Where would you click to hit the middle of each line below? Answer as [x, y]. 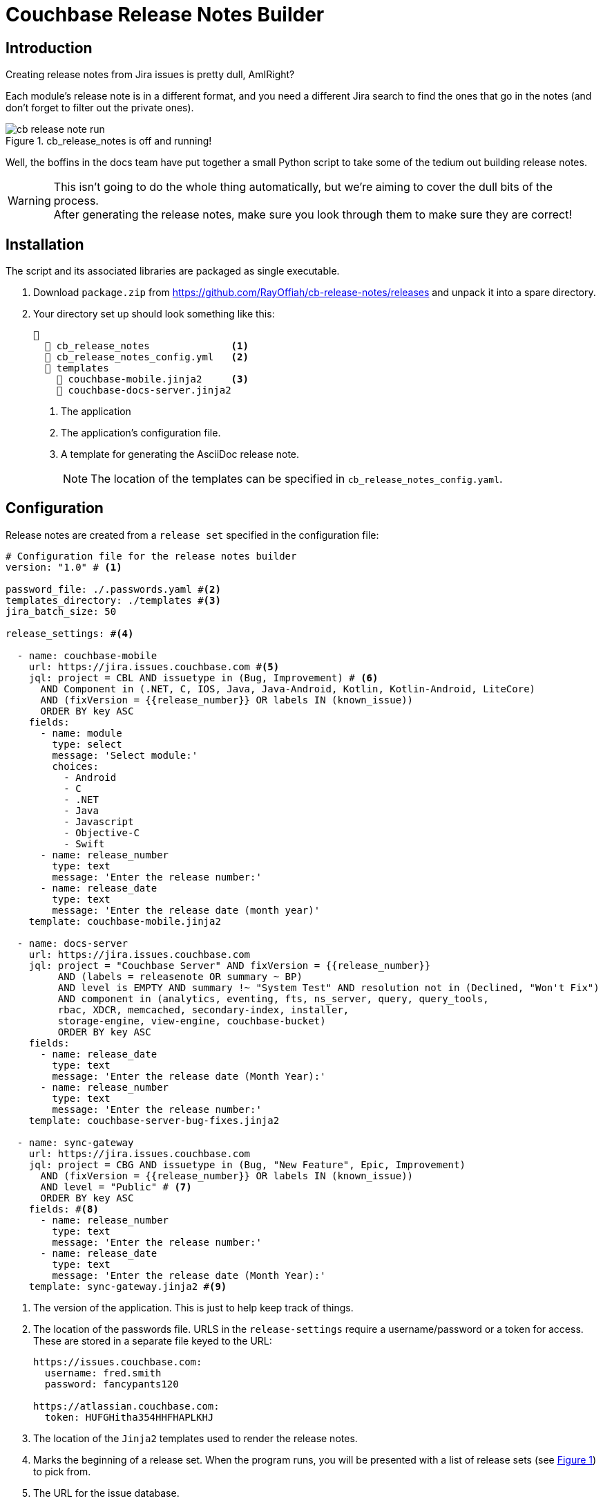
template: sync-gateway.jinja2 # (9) [128, 1286]
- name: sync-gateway [75, 1142]
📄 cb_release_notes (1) [146, 346]
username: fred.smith [103, 1373]
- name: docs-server [73, 943]
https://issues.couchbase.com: [118, 1362]
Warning [29, 201]
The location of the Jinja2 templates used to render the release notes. [195, 1438]
